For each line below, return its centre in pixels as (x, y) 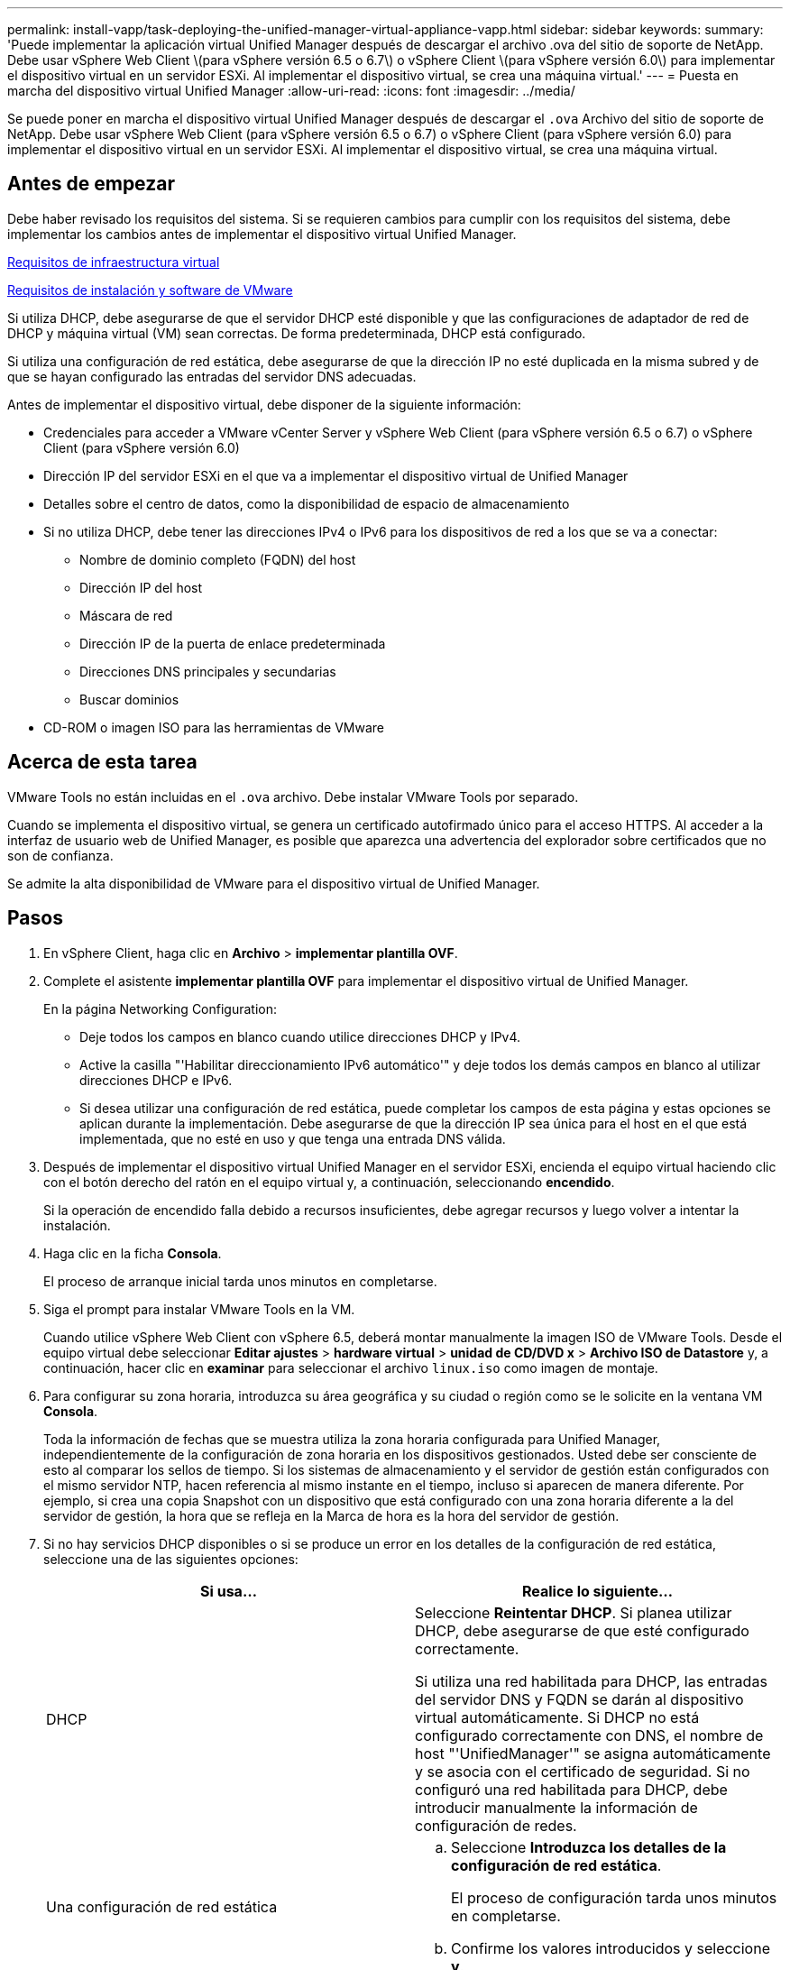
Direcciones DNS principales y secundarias (208, 671)
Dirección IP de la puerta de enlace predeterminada (233, 643)
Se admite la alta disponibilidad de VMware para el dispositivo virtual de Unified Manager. (274, 883)
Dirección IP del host (141, 587)
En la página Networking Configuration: (161, 1008)
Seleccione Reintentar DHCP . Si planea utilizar (574, 1612)
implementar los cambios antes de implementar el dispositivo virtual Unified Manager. (262, 234)
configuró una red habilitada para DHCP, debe (571, 1789)
